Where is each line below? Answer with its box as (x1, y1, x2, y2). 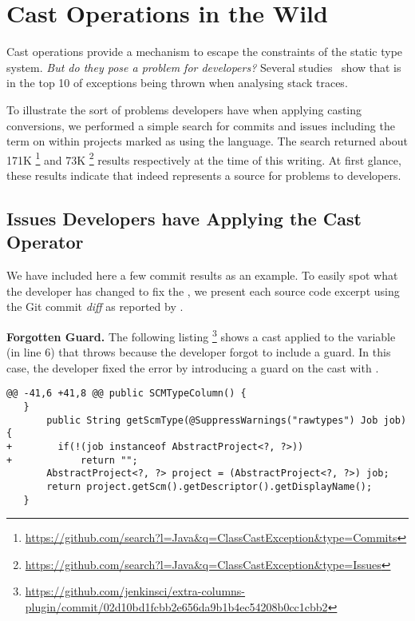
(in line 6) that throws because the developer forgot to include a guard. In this (6, 344, 391, 360)
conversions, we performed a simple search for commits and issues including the (6, 117, 395, 133)
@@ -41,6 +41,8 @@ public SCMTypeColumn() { (6, 388, 247, 400)
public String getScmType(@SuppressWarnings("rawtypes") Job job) (46, 414, 407, 426)
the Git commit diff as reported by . (6, 298, 184, 315)
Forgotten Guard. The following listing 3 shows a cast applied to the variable (6, 325, 396, 344)
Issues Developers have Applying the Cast (6, 205, 362, 230)
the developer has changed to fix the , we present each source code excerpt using (6, 282, 400, 299)
